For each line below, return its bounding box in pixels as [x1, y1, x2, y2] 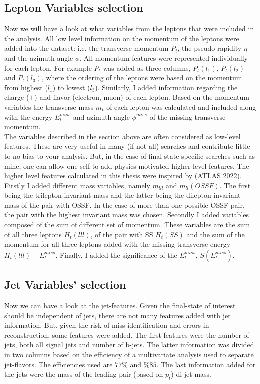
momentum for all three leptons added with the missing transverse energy [4, 239, 231, 249]
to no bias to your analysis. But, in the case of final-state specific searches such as [4, 150, 255, 161]
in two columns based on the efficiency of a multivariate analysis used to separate [4, 349, 254, 360]
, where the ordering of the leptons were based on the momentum [41, 72, 242, 83]
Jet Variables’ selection [4, 277, 126, 292]
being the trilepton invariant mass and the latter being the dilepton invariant [4, 190, 241, 200]
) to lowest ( [52, 82, 90, 92]
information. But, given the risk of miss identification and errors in [4, 320, 209, 330]
